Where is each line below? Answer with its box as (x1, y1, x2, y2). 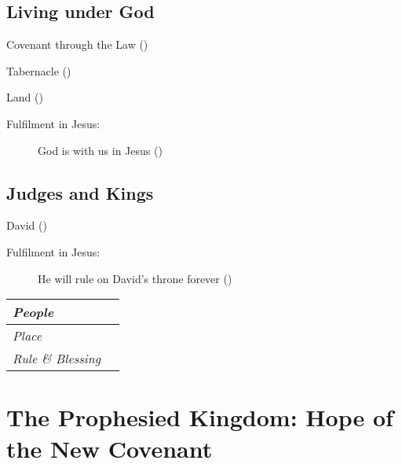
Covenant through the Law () (6, 36, 148, 53)
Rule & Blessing (13, 349, 101, 368)
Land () (6, 89, 43, 105)
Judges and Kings (6, 180, 154, 204)
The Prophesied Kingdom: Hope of (6, 401, 393, 433)
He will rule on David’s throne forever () (38, 270, 232, 286)
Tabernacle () (6, 62, 71, 79)
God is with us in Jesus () (38, 142, 163, 158)
